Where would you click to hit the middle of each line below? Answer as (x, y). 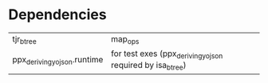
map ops (125, 40)
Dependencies (57, 15)
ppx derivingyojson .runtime (58, 60)
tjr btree (25, 40)
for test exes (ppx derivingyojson (167, 54)
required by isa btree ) (149, 66)
